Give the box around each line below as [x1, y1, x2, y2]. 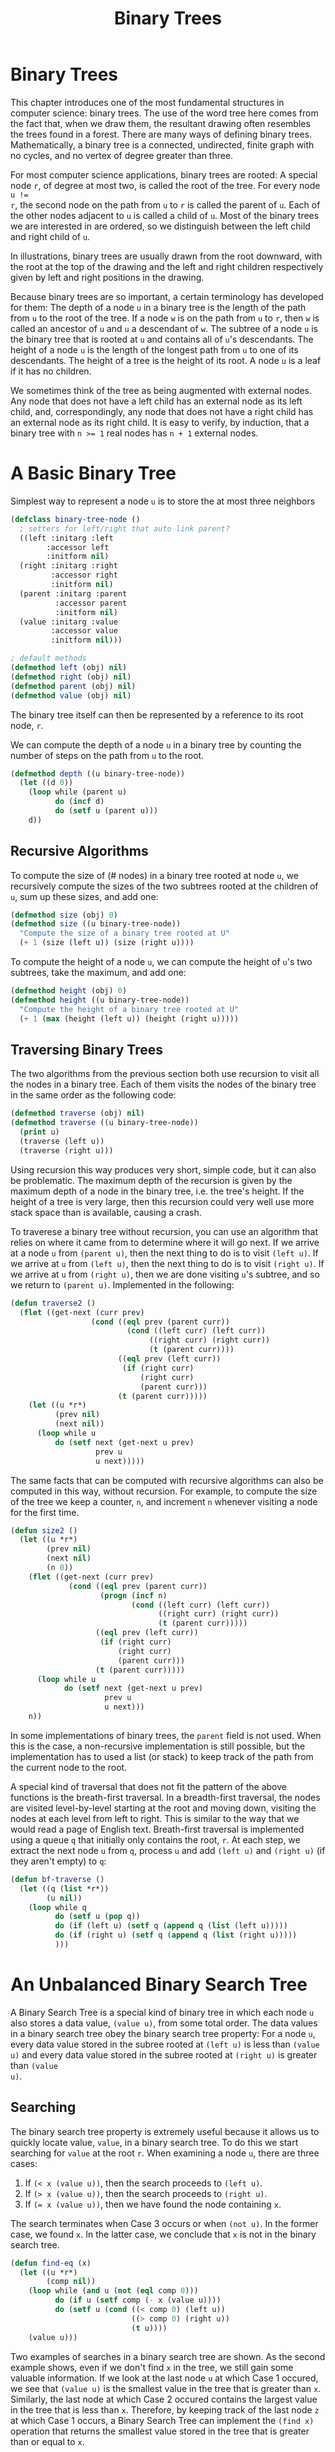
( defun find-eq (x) [10, 2258, 92, 2268]
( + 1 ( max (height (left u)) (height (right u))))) [19, 1013, 240, 1024]
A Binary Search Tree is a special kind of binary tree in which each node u [10, 2006, 315, 2018]
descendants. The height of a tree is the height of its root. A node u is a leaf [10, 354, 322, 366]
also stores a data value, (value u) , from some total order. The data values [10, 2017, 318, 2029]
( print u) [19, 1127, 60, 1137]
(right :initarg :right [19, 561, 118, 571]
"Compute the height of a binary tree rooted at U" [19, 1004, 240, 1014]
